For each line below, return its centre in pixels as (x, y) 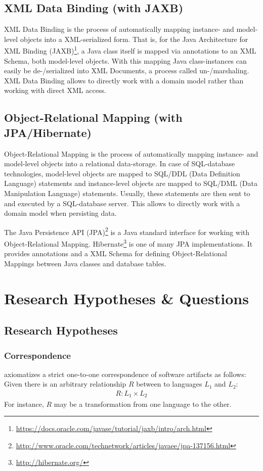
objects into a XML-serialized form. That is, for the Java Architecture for (134, 39)
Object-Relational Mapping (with (93, 117)
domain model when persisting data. (60, 213)
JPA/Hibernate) (48, 132)
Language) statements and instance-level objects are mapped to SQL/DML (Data (131, 183)
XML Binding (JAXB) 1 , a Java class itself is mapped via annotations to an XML (130, 50)
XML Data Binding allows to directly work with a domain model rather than (124, 80)
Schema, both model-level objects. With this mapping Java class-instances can (125, 60)
